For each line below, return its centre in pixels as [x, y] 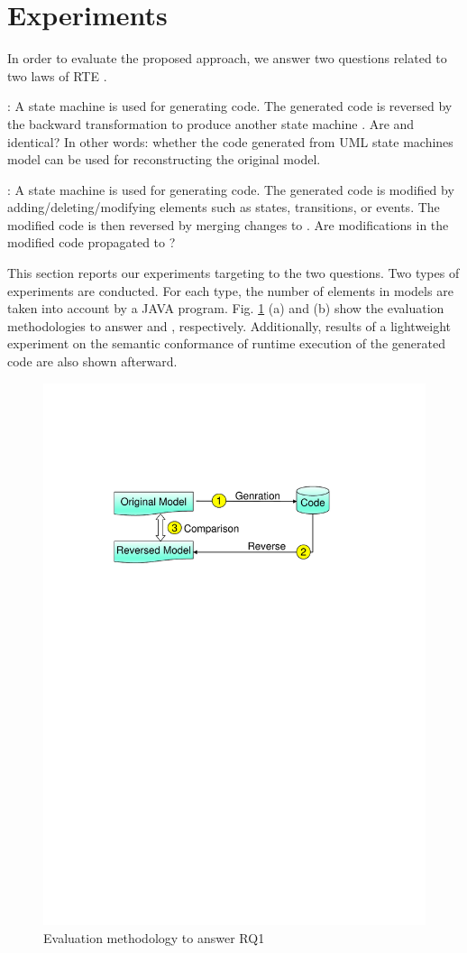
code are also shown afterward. [92, 361]
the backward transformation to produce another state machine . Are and [211, 123]
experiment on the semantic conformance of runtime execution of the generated [226, 343]
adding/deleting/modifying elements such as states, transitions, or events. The [224, 207]
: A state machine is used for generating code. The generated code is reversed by [230, 106]
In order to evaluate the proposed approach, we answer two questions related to [227, 58]
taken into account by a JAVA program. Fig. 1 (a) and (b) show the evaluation [226, 308]
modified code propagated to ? [92, 242]
